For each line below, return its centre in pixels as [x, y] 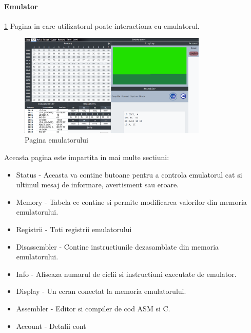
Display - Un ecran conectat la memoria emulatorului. [101, 291]
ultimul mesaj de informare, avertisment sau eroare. [97, 185]
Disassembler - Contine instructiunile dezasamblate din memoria [118, 246]
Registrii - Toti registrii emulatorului [74, 229]
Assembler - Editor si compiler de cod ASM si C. [93, 309]
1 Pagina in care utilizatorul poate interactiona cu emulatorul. [102, 25]
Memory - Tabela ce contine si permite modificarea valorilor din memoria [131, 201]
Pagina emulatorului [56, 140]
